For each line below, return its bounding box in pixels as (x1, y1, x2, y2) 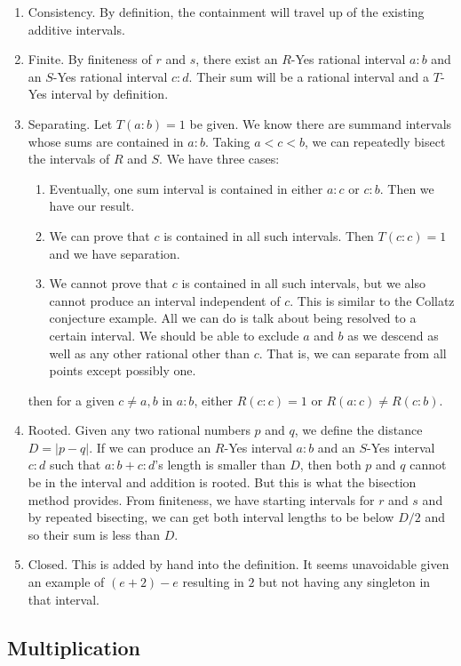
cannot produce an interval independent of (49, 291, 281, 309)
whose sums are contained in (28, 132, 184, 150)
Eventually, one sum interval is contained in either (49, 179, 323, 197)
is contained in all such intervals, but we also (181, 274, 425, 293)
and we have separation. (49, 244, 180, 262)
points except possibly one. (49, 361, 196, 380)
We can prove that (49, 226, 150, 245)
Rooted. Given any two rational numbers (28, 421, 250, 439)
